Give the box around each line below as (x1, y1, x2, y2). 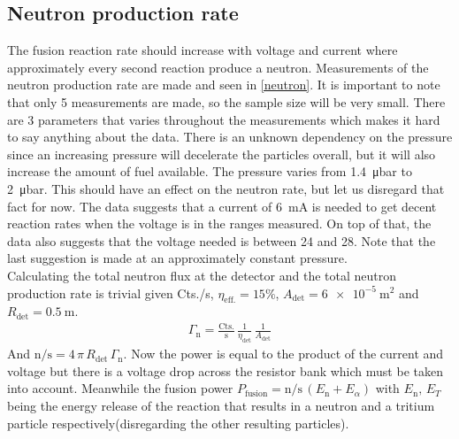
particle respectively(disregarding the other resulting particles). (7, 413, 349, 432)
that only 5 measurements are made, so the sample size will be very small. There (7, 92, 446, 111)
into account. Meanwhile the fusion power (7, 379, 233, 397)
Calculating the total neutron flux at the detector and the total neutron (7, 266, 396, 284)
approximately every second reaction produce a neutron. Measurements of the (7, 58, 429, 76)
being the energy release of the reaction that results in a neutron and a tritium (7, 397, 435, 415)
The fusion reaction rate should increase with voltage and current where (7, 41, 398, 59)
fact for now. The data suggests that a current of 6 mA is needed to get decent (7, 196, 437, 215)
